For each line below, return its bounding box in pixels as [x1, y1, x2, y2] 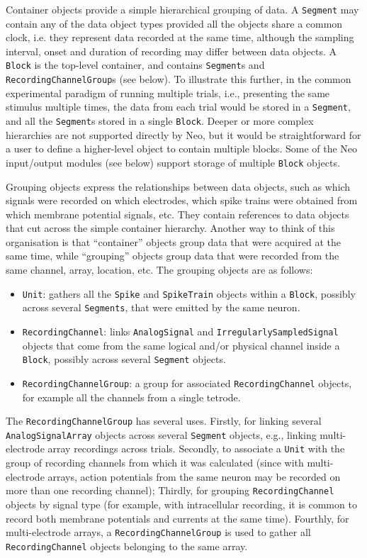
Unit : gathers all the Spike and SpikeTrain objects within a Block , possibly [22, 286, 356, 301]
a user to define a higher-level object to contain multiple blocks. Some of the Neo [6, 141, 358, 156]
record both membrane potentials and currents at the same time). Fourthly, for [6, 510, 349, 525]
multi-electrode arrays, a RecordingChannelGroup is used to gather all [6, 525, 311, 540]
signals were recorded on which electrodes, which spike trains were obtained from [6, 193, 358, 208]
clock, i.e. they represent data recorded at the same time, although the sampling [6, 30, 354, 45]
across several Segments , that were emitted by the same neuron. [22, 300, 300, 315]
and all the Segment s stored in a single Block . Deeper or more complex [6, 113, 314, 128]
